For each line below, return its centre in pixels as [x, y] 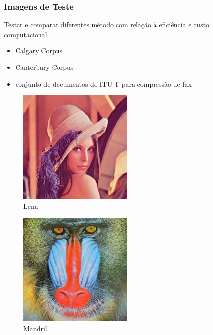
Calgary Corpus [39, 51]
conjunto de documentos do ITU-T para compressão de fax [103, 83]
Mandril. [36, 328]
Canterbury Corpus [44, 67]
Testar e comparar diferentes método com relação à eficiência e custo [107, 25]
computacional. [27, 34]
